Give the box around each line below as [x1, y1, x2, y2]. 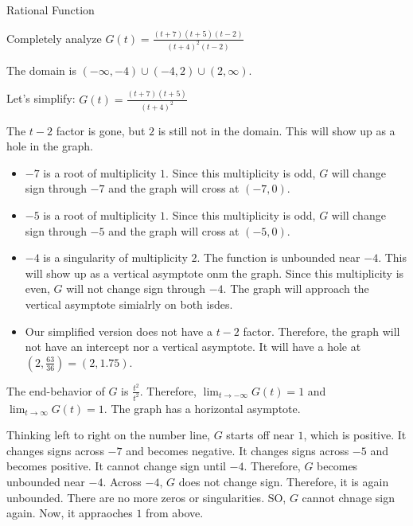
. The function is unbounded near [197, 249, 360, 266]
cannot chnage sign [302, 489, 395, 505]
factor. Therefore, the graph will [243, 322, 400, 339]
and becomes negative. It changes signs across [126, 442, 349, 458]
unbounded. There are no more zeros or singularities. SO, [6, 489, 286, 505]
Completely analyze [6, 29, 102, 46]
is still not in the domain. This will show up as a [158, 122, 395, 138]
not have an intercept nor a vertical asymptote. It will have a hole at [25, 338, 361, 355]
